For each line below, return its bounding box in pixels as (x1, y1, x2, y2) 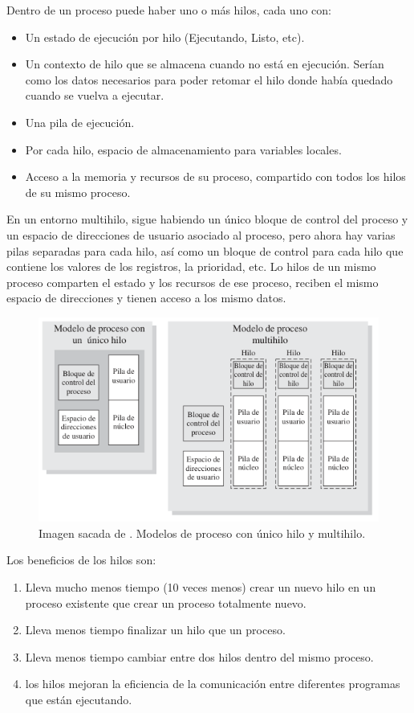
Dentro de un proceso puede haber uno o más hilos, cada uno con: (6, 2, 331, 18)
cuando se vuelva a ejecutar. (25, 87, 164, 104)
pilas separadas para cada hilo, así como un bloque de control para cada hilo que (6, 242, 404, 259)
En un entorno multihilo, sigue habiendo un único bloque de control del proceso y (6, 211, 408, 227)
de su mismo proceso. (25, 183, 131, 200)
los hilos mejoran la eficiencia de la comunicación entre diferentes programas (25, 675, 400, 692)
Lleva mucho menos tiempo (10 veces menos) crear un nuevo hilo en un (25, 578, 376, 595)
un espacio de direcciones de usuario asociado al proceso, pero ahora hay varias (6, 226, 396, 243)
